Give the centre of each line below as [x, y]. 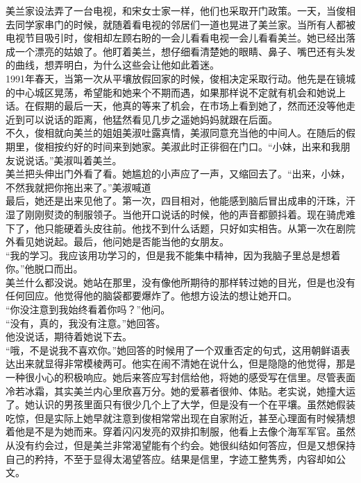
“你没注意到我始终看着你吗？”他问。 [88, 309]
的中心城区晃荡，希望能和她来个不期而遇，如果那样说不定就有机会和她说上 [176, 92]
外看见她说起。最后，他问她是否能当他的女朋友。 [117, 241]
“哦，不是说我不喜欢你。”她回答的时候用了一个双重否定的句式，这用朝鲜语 [173, 350]
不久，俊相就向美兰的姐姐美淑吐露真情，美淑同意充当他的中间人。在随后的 [176, 133]
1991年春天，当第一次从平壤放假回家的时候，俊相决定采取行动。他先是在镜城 [180, 78]
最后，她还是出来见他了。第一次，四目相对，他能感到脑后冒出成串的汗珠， [176, 201]
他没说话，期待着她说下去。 [69, 336]
